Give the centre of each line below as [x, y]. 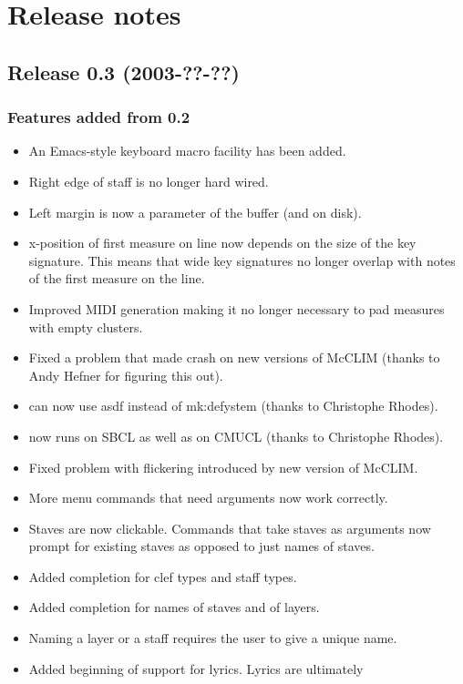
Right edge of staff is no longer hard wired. [149, 181]
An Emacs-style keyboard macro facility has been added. [187, 151]
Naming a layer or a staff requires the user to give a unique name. [213, 638]
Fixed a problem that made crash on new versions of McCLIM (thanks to [234, 357]
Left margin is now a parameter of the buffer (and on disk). [195, 212]
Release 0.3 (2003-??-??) [124, 71]
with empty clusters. [86, 327]
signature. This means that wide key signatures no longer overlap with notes [242, 260]
